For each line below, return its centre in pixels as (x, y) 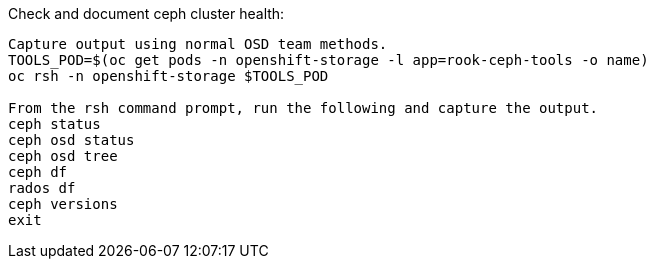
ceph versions (63, 204)
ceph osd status (71, 140)
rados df (42, 188)
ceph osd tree (63, 156)
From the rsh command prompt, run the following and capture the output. (303, 108)
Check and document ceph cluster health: (146, 13)
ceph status (54, 124)
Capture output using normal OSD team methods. (198, 44)
